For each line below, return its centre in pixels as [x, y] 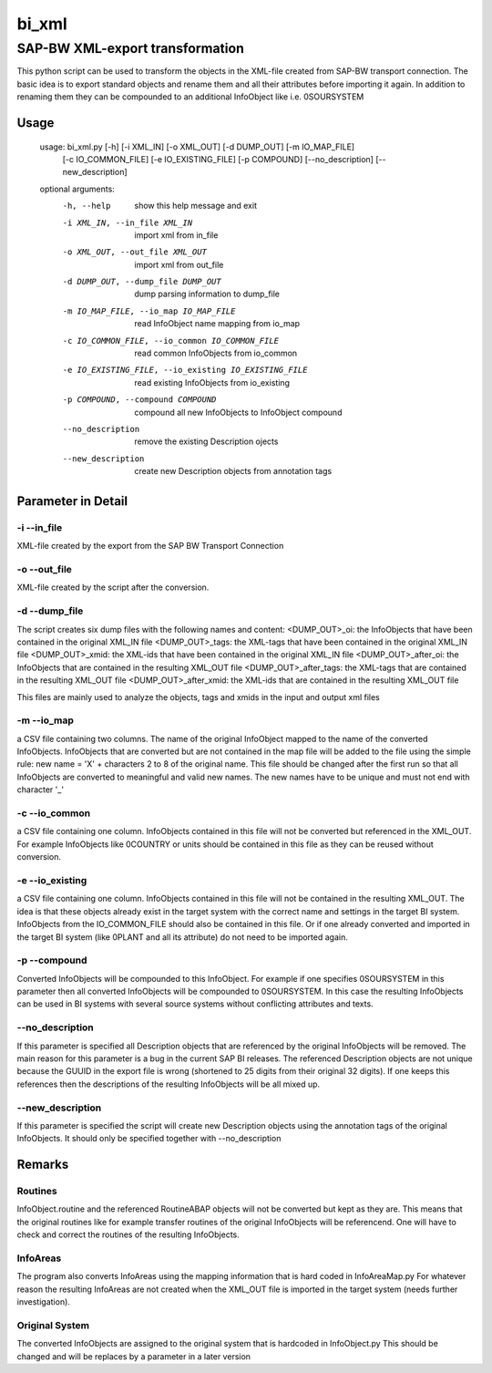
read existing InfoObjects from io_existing [212, 382]
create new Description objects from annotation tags [233, 471]
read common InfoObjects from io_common [216, 353]
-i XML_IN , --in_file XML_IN [128, 222]
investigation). [43, 1302]
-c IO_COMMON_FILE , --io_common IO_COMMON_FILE [171, 341]
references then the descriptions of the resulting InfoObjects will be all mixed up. [169, 1084]
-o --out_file [45, 570]
